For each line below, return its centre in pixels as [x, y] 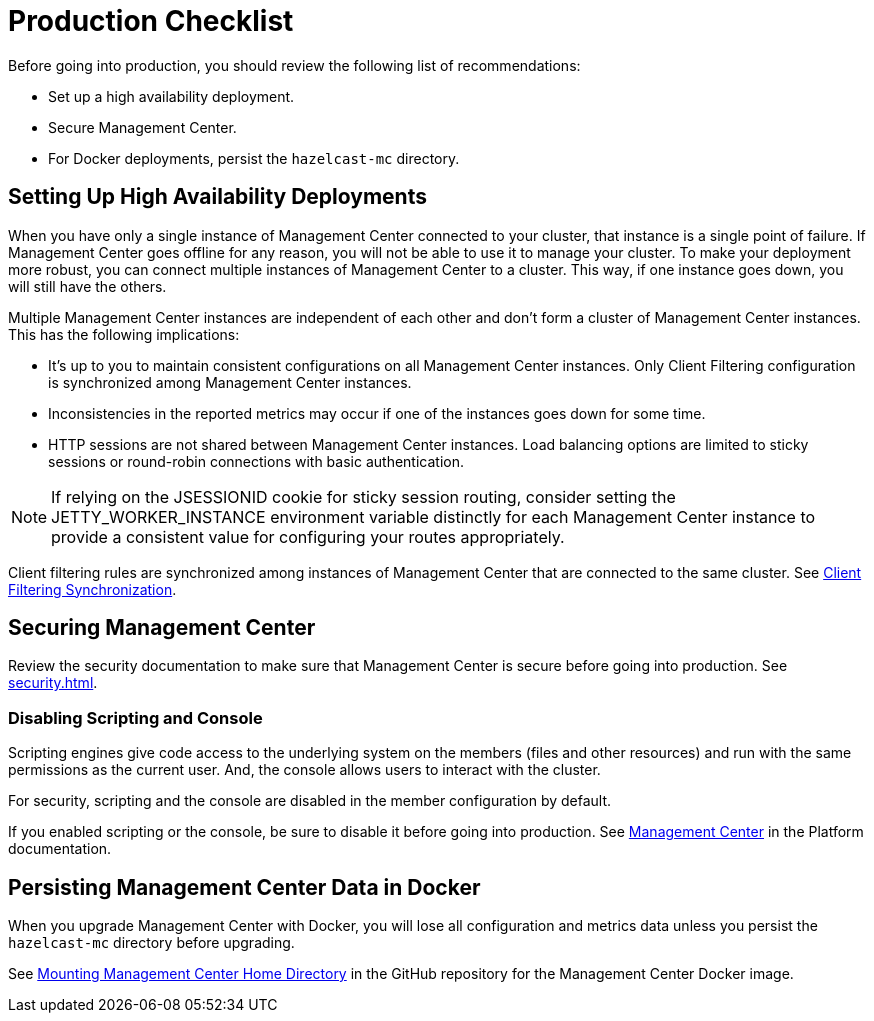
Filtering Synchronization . [92, 589]
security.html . [53, 683]
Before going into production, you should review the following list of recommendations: [294, 65]
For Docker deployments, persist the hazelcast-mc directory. [254, 158]
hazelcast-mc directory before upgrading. [151, 943]
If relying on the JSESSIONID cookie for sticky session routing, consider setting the [363, 496]
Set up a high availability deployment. [171, 96]
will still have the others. [87, 286]
